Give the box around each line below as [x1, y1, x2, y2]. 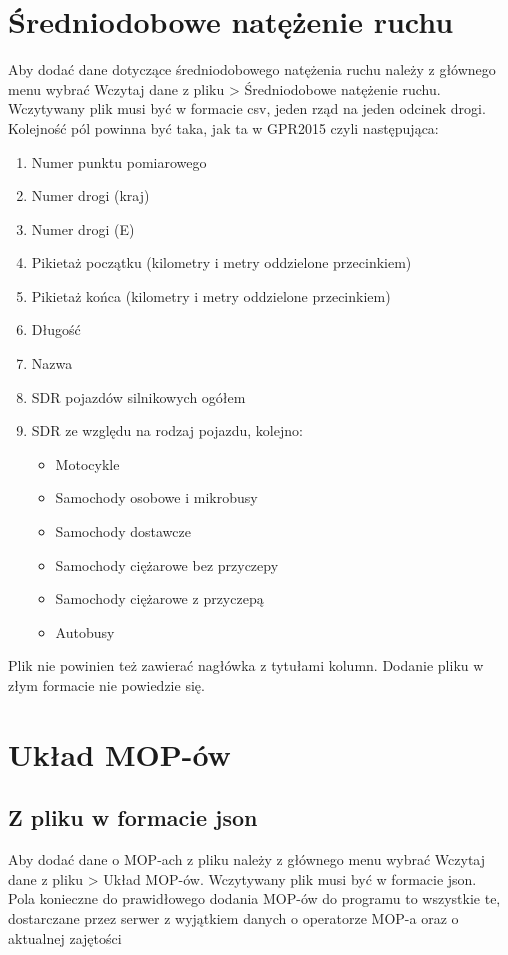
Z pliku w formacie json [8, 802, 258, 833]
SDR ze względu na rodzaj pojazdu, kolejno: [31, 420, 303, 441]
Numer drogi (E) [31, 218, 135, 239]
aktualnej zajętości [8, 927, 122, 948]
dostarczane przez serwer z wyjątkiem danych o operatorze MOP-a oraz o [8, 907, 459, 928]
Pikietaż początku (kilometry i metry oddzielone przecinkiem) [31, 252, 412, 273]
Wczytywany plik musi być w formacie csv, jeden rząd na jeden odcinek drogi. [8, 98, 486, 119]
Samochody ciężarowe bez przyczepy [55, 554, 279, 575]
